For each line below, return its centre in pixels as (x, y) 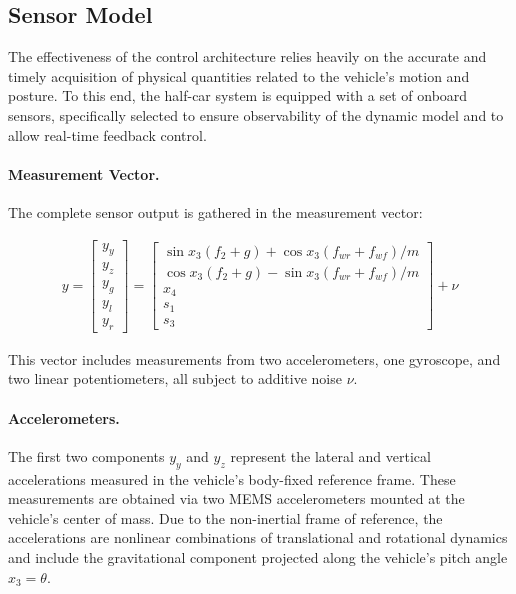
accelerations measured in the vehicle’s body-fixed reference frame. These (232, 478)
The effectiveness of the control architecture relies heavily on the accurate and (247, 56)
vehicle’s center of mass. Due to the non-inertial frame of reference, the (225, 517)
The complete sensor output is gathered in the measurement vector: (215, 211)
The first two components (86, 455)
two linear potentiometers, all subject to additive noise (175, 378)
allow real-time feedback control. (107, 134)
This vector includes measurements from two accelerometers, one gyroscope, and (254, 358)
